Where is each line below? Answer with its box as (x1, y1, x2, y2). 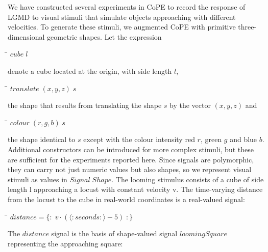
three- (238, 21, 257, 32)
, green (200, 134, 222, 145)
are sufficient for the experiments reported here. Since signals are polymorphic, (8, 154, 254, 164)
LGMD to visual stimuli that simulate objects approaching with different (8, 11, 236, 22)
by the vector (169, 100, 211, 110)
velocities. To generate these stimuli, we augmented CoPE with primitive (8, 21, 236, 32)
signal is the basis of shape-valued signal (51, 228, 178, 239)
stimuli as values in (8, 174, 67, 184)
